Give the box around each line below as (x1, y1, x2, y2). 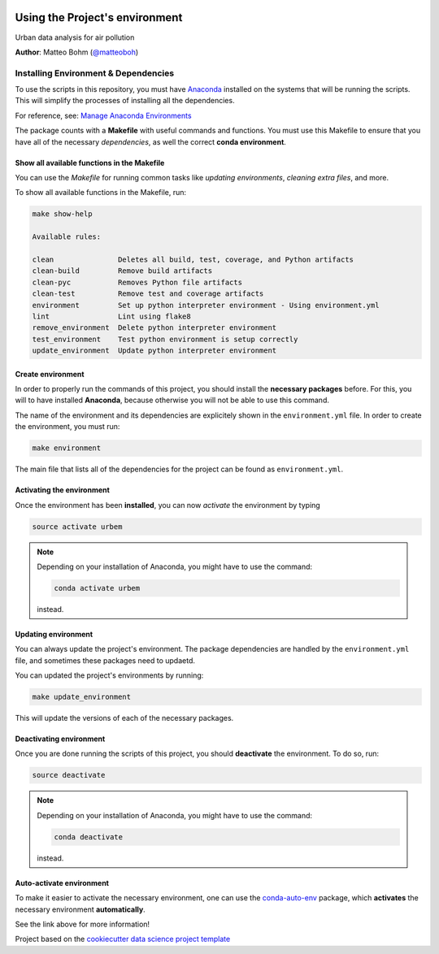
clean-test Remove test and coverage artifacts (32, 289, 264, 298)
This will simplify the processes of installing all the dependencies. (15, 96, 235, 106)
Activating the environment (15, 485, 110, 495)
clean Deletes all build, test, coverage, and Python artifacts (32, 254, 354, 264)
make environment (32, 444, 102, 453)
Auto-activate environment (15, 878, 110, 887)
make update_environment (32, 692, 132, 702)
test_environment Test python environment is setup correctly (32, 334, 298, 344)
